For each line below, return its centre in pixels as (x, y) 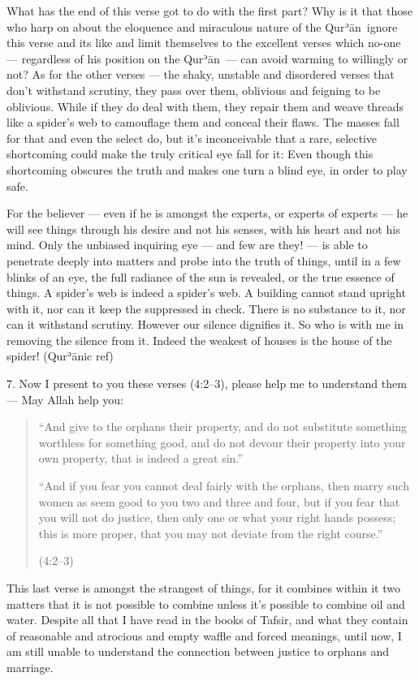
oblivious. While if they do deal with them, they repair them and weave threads (205, 106)
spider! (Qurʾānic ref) (60, 356)
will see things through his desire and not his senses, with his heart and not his (203, 228)
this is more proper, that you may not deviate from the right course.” (211, 533)
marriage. (30, 667)
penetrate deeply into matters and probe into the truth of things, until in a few (204, 260)
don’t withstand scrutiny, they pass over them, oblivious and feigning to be (194, 90)
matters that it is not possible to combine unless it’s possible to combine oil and (206, 603)
